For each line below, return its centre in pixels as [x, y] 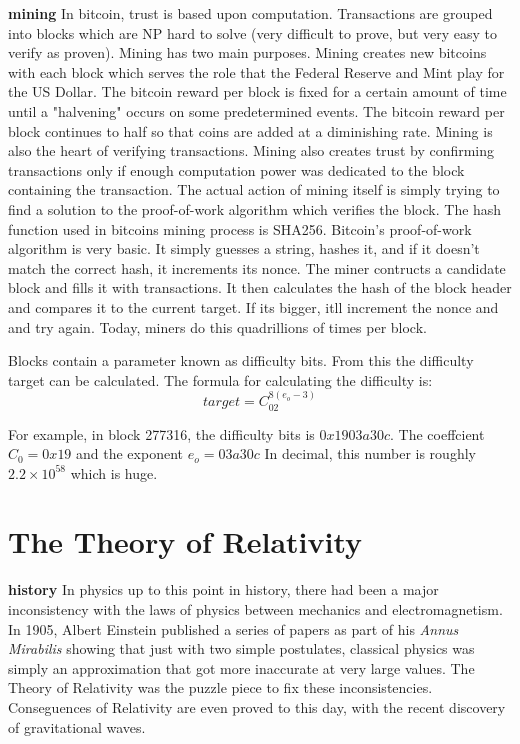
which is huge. [114, 472]
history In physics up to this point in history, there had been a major [223, 589]
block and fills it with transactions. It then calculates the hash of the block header [260, 287]
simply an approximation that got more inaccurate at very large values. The [241, 667]
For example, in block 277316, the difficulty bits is [161, 433]
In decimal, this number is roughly [370, 453]
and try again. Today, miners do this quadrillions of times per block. [217, 326]
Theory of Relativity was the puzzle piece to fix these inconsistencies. [220, 687]
